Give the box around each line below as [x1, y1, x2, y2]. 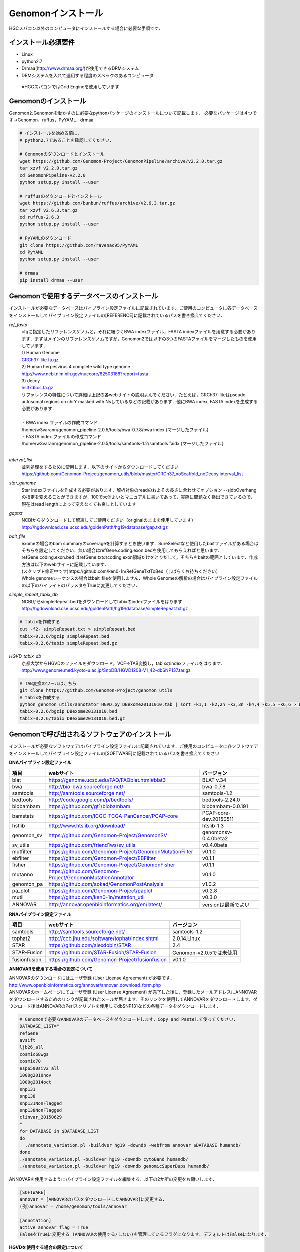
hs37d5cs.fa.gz [21, 385, 54, 391]
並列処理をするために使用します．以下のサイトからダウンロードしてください [21, 464, 179, 470]
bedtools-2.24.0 [202, 796, 240, 803]
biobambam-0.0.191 [202, 803, 248, 810]
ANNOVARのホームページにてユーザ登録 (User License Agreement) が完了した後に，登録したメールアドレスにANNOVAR [9, 989, 257, 995]
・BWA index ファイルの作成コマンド [21, 420, 98, 426]
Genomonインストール [9, 8, 103, 19]
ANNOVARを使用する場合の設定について [9, 966, 93, 972]
